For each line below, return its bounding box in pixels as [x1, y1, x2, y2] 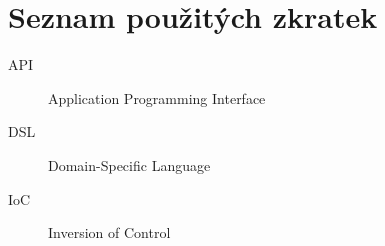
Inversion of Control [48, 222, 171, 243]
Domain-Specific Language [48, 154, 211, 175]
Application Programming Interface [48, 87, 266, 108]
